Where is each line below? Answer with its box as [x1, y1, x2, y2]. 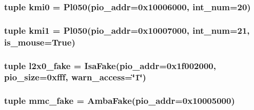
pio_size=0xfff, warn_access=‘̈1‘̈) [4, 71, 146, 83]
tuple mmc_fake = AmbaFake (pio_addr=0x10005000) [4, 94, 235, 107]
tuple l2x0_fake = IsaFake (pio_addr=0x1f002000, [4, 59, 216, 72]
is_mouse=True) [4, 35, 75, 48]
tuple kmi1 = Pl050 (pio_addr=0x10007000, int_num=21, [4, 24, 250, 36]
